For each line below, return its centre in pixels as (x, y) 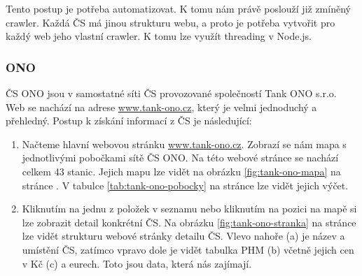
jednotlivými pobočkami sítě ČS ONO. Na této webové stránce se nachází (180, 158)
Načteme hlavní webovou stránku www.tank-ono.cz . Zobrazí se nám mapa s (184, 144)
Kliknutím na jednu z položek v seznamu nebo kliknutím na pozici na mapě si (189, 209)
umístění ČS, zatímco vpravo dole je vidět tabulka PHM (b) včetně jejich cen (188, 249)
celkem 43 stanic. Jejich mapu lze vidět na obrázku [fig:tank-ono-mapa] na (181, 171)
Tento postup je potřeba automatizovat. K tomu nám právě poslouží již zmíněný (178, 8)
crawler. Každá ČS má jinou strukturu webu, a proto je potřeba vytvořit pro (170, 22)
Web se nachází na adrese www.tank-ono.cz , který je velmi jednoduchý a (161, 107)
